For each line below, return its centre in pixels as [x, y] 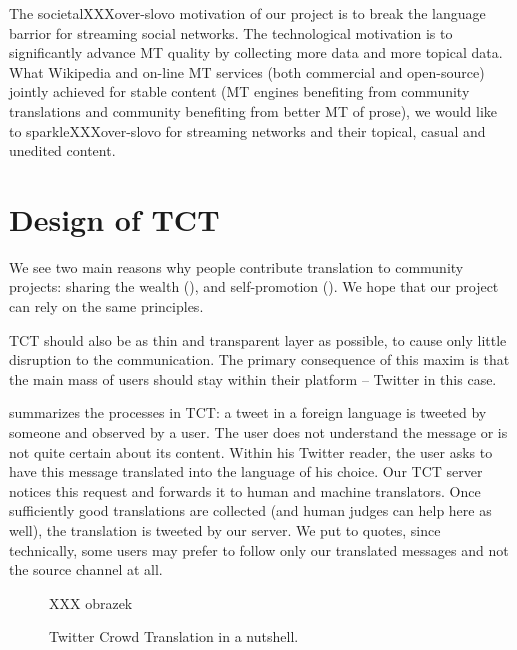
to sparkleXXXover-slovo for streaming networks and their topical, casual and [247, 130]
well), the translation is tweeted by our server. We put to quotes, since [225, 530]
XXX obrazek [91, 602]
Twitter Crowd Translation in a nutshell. [174, 636]
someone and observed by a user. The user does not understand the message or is [258, 432]
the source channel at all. [86, 569]
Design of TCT [114, 218]
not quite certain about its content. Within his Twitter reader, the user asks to [251, 451]
